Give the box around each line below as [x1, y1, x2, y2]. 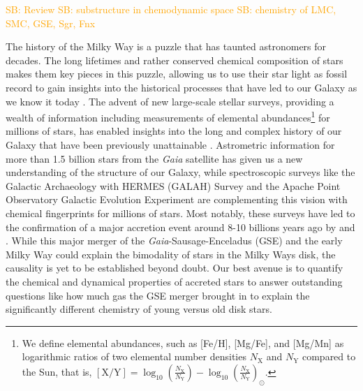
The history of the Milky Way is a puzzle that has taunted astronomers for [6, 39, 327, 54]
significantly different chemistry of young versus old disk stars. [6, 302, 272, 316]
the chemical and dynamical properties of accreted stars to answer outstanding [6, 274, 343, 288]
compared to [302, 349, 356, 364]
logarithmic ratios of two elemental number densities [22, 349, 246, 364]
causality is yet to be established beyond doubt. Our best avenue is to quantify [6, 260, 343, 275]
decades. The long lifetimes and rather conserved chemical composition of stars [6, 52, 343, 67]
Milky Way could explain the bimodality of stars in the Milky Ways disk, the [6, 246, 336, 261]
